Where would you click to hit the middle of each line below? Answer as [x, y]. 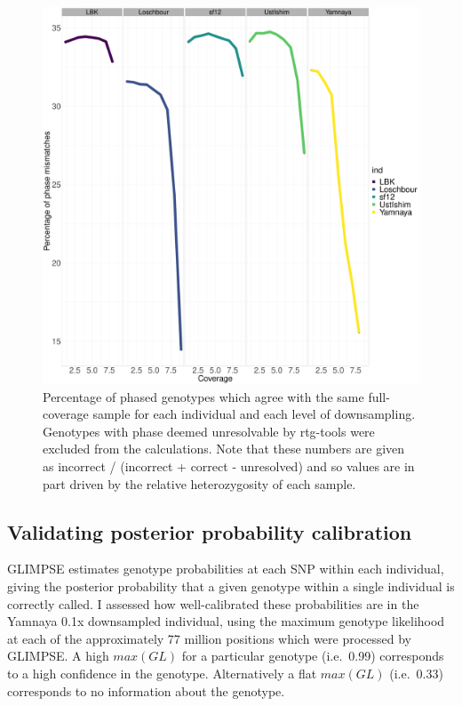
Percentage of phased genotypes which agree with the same [203, 396]
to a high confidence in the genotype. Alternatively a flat [162, 673]
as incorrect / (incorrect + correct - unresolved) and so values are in [229, 465]
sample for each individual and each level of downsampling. [254, 414]
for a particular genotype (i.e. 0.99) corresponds [313, 656]
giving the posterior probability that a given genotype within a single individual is [231, 586]
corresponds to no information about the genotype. [146, 690]
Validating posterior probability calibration [210, 531]
